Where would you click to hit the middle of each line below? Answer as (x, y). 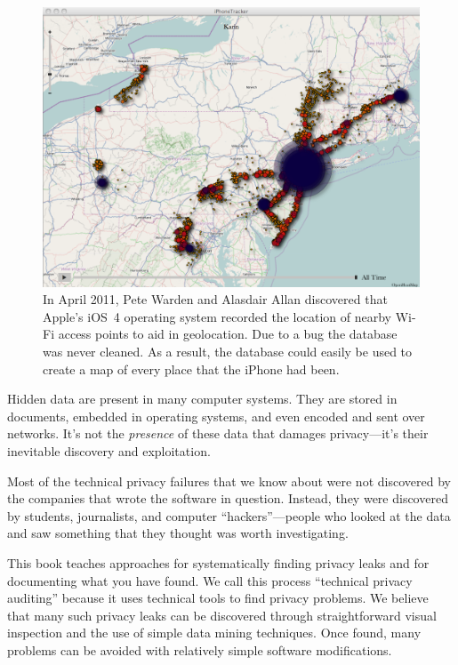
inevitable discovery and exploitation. (109, 450)
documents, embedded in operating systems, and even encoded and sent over (216, 416)
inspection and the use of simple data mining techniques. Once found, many (214, 633)
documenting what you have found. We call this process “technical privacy (210, 580)
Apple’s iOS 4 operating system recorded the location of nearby (217, 316)
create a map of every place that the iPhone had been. (191, 369)
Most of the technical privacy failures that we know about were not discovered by (229, 481)
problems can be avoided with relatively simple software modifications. (200, 649)
